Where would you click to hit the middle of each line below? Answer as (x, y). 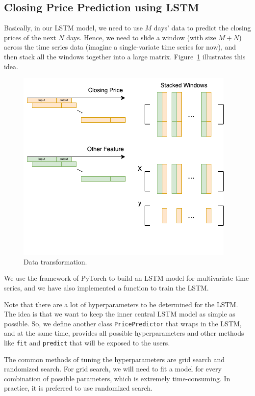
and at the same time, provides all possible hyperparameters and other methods (124, 333)
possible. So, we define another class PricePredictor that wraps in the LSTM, (123, 323)
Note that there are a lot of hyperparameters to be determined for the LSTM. (121, 304)
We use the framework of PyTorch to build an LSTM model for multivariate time (127, 278)
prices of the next (30, 37)
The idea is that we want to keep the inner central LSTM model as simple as (120, 314)
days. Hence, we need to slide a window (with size (141, 37)
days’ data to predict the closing (202, 28)
